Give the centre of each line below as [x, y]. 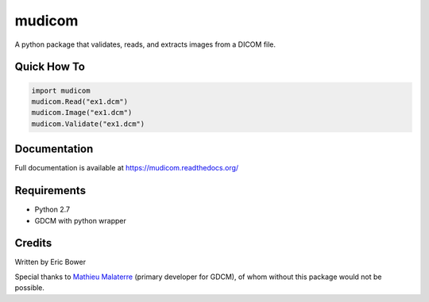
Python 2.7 [52, 209]
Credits [33, 243]
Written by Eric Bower [50, 262]
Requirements [50, 191]
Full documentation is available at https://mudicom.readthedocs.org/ [127, 168]
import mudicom [61, 90]
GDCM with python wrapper [81, 220]
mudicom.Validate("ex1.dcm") [88, 124]
